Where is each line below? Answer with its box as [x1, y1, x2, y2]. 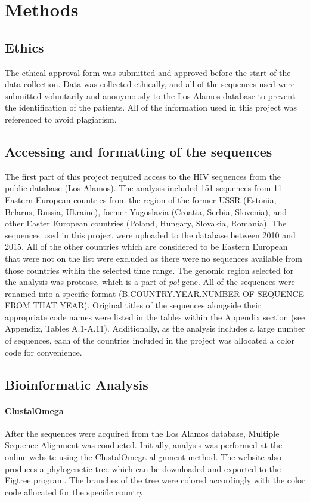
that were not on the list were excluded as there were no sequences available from [5, 252, 302, 264]
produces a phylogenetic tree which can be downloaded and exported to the [5, 462, 281, 475]
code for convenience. [5, 345, 82, 358]
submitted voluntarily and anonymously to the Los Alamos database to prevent [5, 89, 296, 102]
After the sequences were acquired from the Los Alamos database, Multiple [5, 427, 280, 439]
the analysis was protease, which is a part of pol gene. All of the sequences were [5, 276, 295, 288]
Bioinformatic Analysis [5, 375, 148, 393]
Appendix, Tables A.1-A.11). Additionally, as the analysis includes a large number [5, 322, 305, 335]
